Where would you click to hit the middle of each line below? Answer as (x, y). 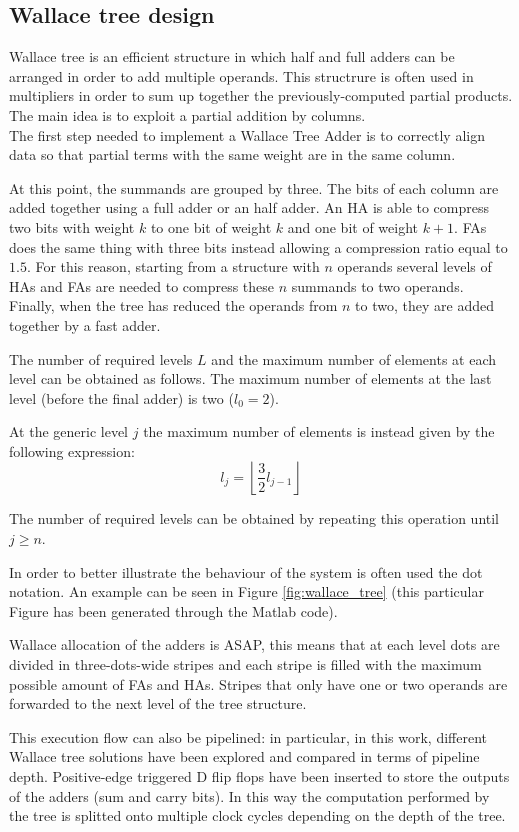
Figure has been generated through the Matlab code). (173, 610)
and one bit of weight (352, 226)
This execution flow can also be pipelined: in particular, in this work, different (248, 736)
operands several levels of (414, 266)
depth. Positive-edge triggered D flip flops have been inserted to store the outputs (259, 776)
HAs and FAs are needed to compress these (142, 285)
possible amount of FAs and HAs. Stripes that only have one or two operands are (258, 683)
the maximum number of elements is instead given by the (319, 431)
